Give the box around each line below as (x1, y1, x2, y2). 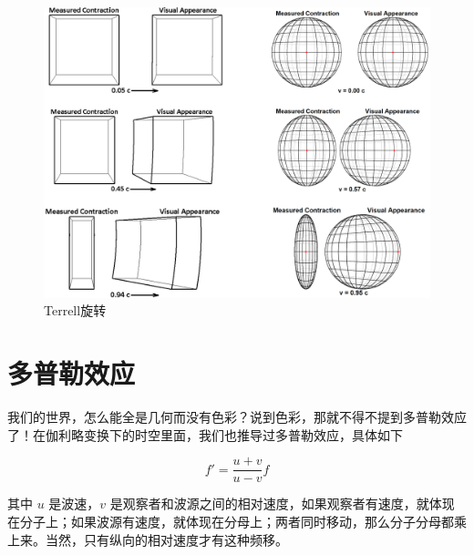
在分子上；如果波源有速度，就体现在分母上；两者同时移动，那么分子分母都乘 (7, 511, 467, 530)
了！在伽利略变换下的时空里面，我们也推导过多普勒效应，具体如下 (7, 425, 403, 444)
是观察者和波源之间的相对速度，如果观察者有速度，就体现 (109, 494, 455, 513)
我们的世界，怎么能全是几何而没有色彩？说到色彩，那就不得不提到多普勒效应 (7, 407, 467, 427)
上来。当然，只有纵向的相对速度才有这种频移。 (7, 529, 288, 549)
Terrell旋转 (44, 301, 107, 320)
